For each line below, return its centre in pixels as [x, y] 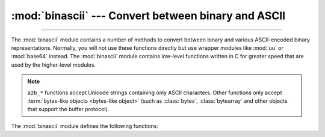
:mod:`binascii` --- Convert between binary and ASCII [148, 16]
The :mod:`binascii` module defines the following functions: [85, 126]
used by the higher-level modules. [54, 65]
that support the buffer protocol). [68, 109]
